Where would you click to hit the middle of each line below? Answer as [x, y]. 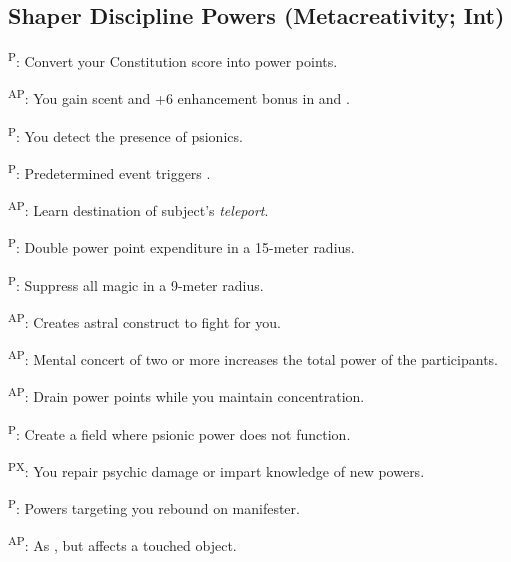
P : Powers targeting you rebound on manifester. [154, 506]
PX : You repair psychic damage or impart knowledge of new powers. [216, 469]
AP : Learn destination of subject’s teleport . [138, 208]
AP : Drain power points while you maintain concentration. [186, 395]
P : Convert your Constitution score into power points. [173, 59]
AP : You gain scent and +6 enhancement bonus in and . [179, 97]
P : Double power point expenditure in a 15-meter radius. [181, 246]
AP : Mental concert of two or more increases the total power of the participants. [253, 357]
